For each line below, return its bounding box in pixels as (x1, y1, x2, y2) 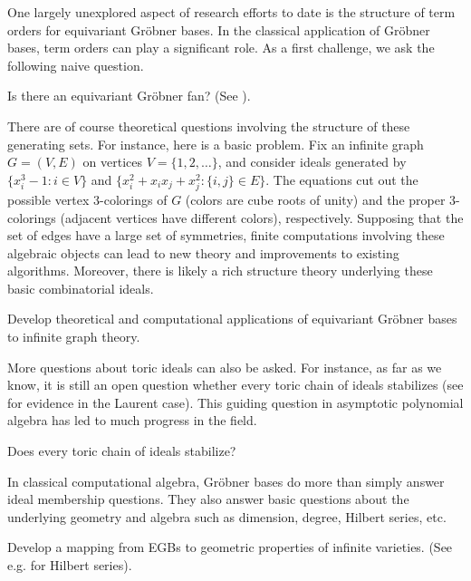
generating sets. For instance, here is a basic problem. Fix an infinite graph (7, 134, 424, 153)
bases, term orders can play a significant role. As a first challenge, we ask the (7, 38, 435, 57)
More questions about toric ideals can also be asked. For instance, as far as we (7, 357, 442, 376)
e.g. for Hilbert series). (7, 556, 132, 574)
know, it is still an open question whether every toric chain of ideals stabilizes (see (7, 375, 464, 394)
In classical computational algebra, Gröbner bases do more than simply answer (7, 471, 445, 490)
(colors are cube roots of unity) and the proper (185, 189, 446, 208)
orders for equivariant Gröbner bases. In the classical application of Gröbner (7, 20, 430, 39)
